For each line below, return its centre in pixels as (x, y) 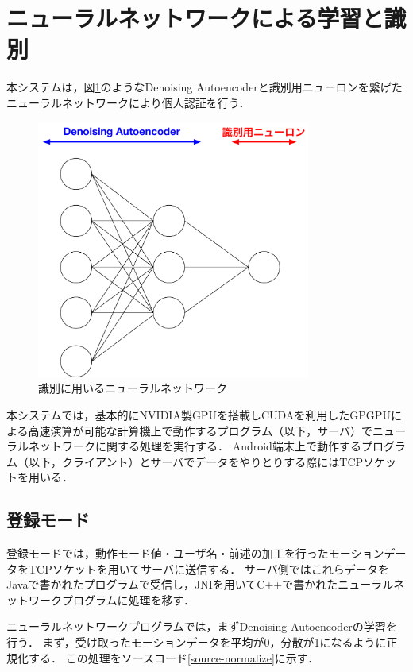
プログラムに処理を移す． (128, 599)
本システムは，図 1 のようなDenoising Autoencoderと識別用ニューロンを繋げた (205, 87)
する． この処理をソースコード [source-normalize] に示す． (174, 657)
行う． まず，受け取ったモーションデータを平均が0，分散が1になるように (197, 642)
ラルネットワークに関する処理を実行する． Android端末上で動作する (184, 446)
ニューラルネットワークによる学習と (195, 18)
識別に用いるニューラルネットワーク (133, 388)
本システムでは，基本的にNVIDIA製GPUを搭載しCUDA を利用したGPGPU (199, 414)
